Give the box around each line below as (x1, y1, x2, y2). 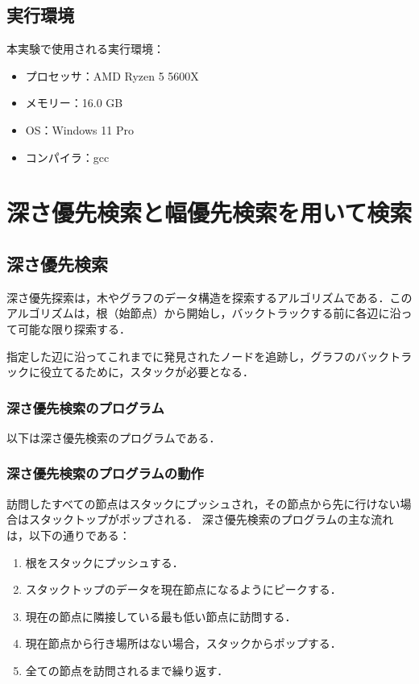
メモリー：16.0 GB (25, 94, 123, 111)
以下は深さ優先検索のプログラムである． (6, 429, 221, 446)
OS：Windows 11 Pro (25, 121, 134, 138)
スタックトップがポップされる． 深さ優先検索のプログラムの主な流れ (28, 511, 394, 528)
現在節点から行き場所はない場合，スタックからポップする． (25, 635, 342, 652)
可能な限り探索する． (17, 320, 131, 337)
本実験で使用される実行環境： (6, 40, 164, 57)
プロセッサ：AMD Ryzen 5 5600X (25, 67, 199, 84)
